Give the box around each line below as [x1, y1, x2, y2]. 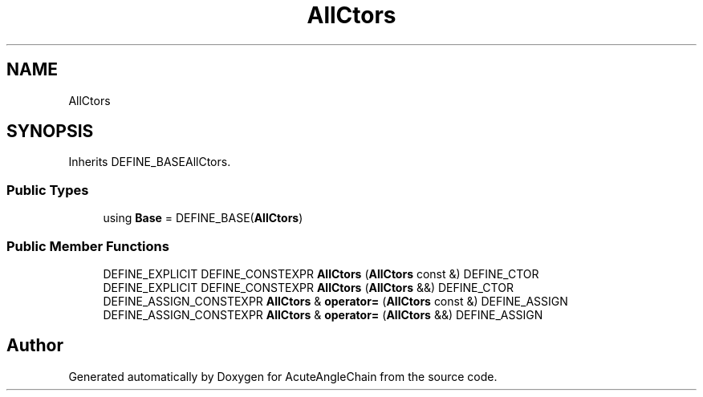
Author [6, 335, 63, 356]
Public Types [6, 181, 89, 198]
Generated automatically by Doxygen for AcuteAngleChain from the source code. [68, 369, 498, 383]
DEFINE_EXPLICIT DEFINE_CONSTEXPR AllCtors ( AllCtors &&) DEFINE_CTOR [103, 280, 514, 294]
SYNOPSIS [6, 121, 94, 142]
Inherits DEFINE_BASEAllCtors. [68, 155, 231, 169]
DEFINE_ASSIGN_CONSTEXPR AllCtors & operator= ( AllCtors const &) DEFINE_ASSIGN [103, 294, 568, 308]
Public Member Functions [6, 237, 169, 254]
